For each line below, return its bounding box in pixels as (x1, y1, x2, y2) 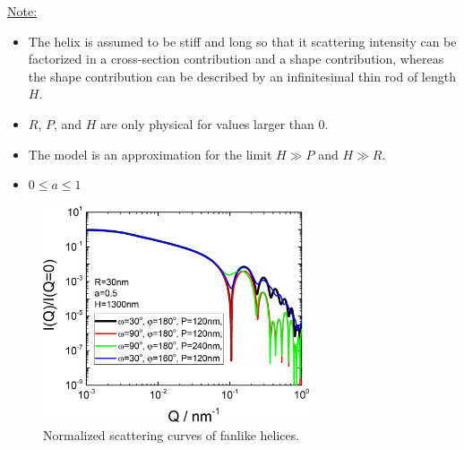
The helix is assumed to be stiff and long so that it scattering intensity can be (28, 31, 457, 50)
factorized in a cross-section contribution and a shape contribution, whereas (28, 49, 444, 68)
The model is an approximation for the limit (28, 144, 272, 163)
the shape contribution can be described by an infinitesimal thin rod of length (28, 66, 456, 85)
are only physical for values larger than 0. (100, 114, 329, 133)
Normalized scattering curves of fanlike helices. (43, 425, 300, 444)
